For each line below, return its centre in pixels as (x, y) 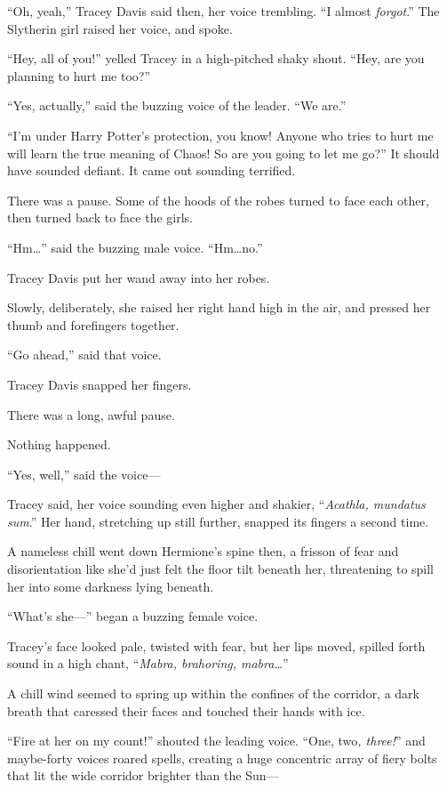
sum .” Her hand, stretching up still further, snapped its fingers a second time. (218, 521)
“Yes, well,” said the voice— (84, 474)
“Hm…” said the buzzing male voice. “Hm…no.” (135, 247)
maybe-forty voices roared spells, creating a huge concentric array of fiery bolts (222, 758)
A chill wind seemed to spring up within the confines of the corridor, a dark (214, 693)
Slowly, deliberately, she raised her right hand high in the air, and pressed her (219, 307)
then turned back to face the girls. (100, 218)
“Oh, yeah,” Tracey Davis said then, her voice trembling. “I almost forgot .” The (223, 11)
